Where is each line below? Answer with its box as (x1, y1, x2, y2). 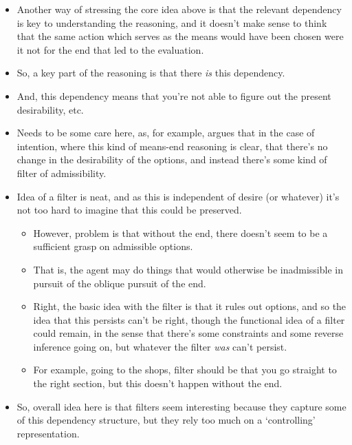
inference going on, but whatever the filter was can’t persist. (33, 339, 287, 353)
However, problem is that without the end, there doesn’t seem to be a (33, 225, 328, 240)
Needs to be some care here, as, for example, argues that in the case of (16, 125, 315, 140)
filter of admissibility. (16, 165, 107, 180)
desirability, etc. (16, 102, 84, 116)
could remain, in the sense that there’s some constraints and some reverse (33, 326, 344, 340)
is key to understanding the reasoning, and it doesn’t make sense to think (16, 15, 327, 30)
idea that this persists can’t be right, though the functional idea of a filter (33, 312, 345, 327)
